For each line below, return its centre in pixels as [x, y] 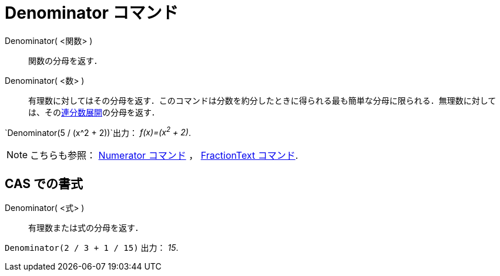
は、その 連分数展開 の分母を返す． [94, 112]
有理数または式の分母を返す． [86, 228]
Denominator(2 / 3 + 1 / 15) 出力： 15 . [92, 248]
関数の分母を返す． [65, 60]
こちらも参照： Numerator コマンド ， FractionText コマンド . [164, 156]
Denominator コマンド [92, 13]
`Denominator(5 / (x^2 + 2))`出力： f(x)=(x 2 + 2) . [98, 132]
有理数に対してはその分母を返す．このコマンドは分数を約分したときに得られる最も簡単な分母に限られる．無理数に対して [262, 100]
